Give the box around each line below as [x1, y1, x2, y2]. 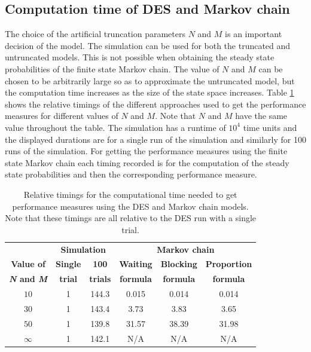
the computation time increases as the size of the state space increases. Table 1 [5, 86, 294, 99]
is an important [225, 27, 282, 40]
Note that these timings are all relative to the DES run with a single [5, 212, 257, 224]
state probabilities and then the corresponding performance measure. [5, 168, 257, 180]
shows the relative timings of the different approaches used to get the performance [5, 97, 306, 110]
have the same [235, 109, 288, 122]
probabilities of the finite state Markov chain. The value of [5, 62, 219, 75]
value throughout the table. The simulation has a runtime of [5, 121, 226, 133]
